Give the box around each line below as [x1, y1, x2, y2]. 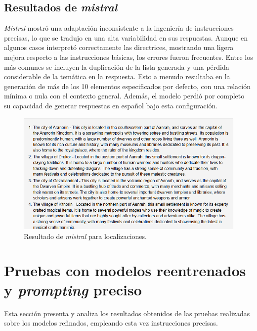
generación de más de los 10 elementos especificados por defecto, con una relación [4, 81, 251, 91]
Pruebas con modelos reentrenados [4, 260, 246, 280]
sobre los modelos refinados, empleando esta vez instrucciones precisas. [4, 318, 218, 328]
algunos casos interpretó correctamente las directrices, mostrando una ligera [4, 42, 234, 52]
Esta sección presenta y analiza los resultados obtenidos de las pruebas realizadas [4, 308, 250, 318]
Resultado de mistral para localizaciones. [24, 231, 147, 241]
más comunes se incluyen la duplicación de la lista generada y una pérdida [4, 61, 229, 72]
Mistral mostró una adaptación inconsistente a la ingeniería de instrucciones [4, 23, 234, 33]
